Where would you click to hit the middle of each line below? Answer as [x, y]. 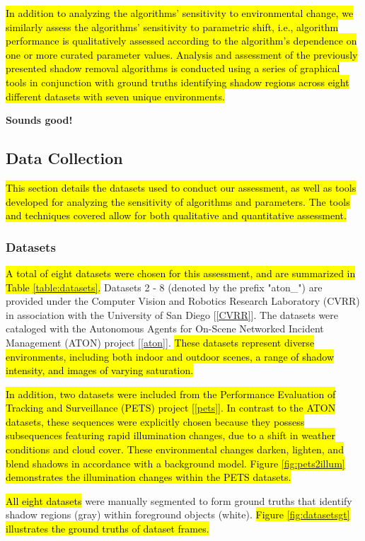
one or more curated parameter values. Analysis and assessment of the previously [182, 54]
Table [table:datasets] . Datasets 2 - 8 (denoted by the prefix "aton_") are [164, 287]
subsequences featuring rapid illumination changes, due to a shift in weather [171, 435]
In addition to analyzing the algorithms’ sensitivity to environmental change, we [180, 13]
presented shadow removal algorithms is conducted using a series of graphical [173, 68]
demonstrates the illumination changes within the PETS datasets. [149, 477]
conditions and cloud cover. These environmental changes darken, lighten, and [175, 449]
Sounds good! [39, 120]
